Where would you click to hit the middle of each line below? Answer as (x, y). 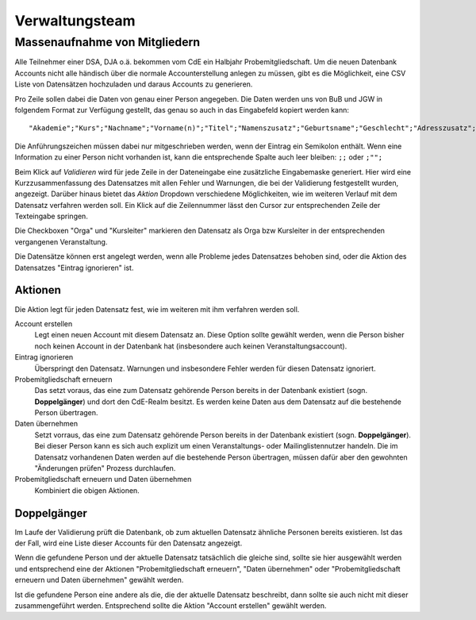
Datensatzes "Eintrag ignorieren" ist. (74, 268)
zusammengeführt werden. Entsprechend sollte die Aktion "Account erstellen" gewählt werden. (171, 606)
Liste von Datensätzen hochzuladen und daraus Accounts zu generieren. (134, 84)
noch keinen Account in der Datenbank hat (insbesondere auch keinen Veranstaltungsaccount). (191, 346)
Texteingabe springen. (52, 216)
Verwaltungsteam (75, 21)
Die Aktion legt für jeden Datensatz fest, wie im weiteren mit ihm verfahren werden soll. (157, 309)
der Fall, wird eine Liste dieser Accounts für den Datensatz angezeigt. (129, 543)
